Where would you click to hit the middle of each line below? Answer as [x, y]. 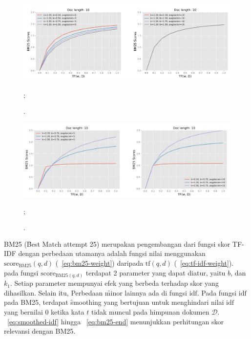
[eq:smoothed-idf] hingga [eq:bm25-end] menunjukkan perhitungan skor [115, 321]
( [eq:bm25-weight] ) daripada [99, 263]
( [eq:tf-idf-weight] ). [204, 263]
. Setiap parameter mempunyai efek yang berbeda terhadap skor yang [114, 283]
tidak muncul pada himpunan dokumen [150, 311]
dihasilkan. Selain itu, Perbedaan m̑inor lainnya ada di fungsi [96, 292]
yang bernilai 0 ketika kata [44, 311]
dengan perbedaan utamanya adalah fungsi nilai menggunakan [112, 253]
